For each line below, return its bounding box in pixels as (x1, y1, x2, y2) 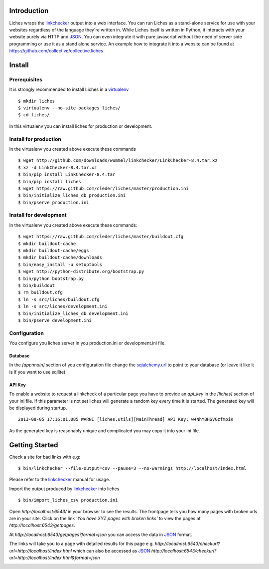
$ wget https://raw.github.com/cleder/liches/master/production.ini (18, 185, 189, 191)
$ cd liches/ (18, 112, 50, 118)
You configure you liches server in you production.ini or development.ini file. (9, 340, 166, 346)
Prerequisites (9, 76, 42, 83)
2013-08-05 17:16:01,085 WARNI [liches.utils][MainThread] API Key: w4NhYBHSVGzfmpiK (18, 417, 234, 422)
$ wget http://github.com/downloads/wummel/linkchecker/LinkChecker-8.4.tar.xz (18, 158, 218, 163)
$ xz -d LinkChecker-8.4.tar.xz (18, 165, 97, 170)
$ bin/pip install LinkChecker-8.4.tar (18, 172, 116, 177)
